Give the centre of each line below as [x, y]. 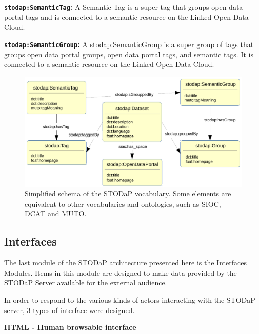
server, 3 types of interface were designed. [69, 310]
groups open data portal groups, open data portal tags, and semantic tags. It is [129, 54]
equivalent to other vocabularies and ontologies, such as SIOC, [123, 203]
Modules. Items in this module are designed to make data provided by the [121, 272]
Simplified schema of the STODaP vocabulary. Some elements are [128, 194]
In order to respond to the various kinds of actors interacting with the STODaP [130, 299]
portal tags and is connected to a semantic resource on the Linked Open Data [126, 17]
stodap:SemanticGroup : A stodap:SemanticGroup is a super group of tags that [129, 44]
